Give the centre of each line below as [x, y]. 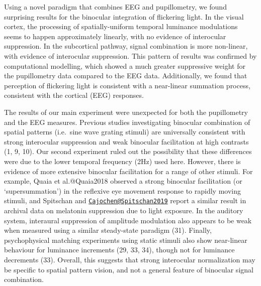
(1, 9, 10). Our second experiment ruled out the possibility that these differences [128, 151]
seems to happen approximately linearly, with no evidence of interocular [115, 36]
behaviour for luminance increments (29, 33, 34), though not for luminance [119, 250]
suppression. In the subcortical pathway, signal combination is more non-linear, [126, 46]
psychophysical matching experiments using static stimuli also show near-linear [126, 240]
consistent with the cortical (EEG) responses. [74, 95]
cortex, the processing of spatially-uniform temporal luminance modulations [121, 26]
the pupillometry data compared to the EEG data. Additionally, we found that [126, 76]
